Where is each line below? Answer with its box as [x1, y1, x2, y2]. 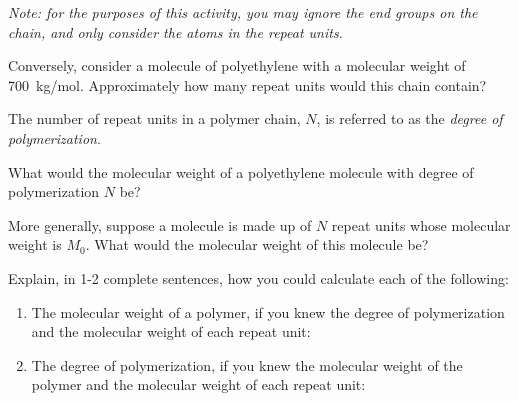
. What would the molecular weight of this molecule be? [85, 234, 429, 255]
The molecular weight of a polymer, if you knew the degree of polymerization [31, 301, 505, 322]
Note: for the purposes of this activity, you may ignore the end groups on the [8, 2, 478, 22]
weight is [8, 234, 62, 255]
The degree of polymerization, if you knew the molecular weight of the [31, 354, 463, 375]
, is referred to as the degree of [316, 108, 503, 129]
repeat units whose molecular [331, 214, 511, 235]
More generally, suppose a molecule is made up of [8, 214, 312, 235]
